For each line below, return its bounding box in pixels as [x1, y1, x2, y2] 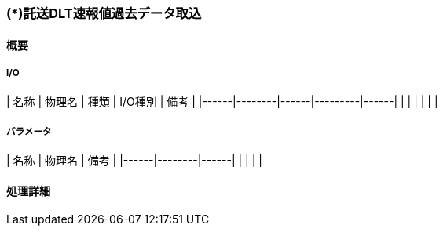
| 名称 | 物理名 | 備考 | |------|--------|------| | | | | [6, 154, 262, 168]
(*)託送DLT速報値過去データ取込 [6, 5, 202, 21]
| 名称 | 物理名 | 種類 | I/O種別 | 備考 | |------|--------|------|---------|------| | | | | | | [6, 95, 438, 109]
